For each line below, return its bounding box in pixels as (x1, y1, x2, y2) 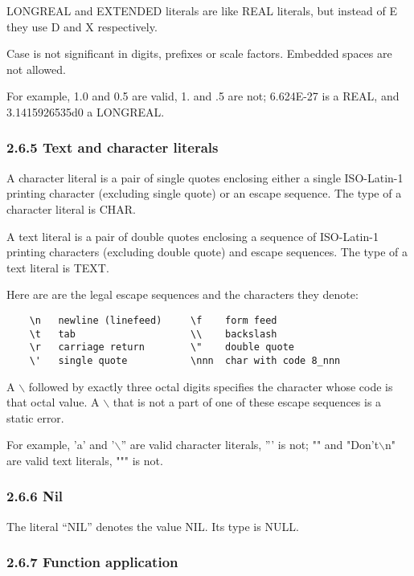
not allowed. (6, 60, 66, 77)
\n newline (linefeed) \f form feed (29, 314, 277, 326)
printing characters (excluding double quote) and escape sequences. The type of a (6, 243, 408, 260)
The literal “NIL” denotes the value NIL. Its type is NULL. (6, 517, 299, 534)
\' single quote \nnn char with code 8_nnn (29, 354, 341, 366)
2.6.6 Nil (6, 486, 64, 506)
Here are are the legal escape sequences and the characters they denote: (6, 286, 359, 303)
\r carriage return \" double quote (29, 341, 294, 353)
